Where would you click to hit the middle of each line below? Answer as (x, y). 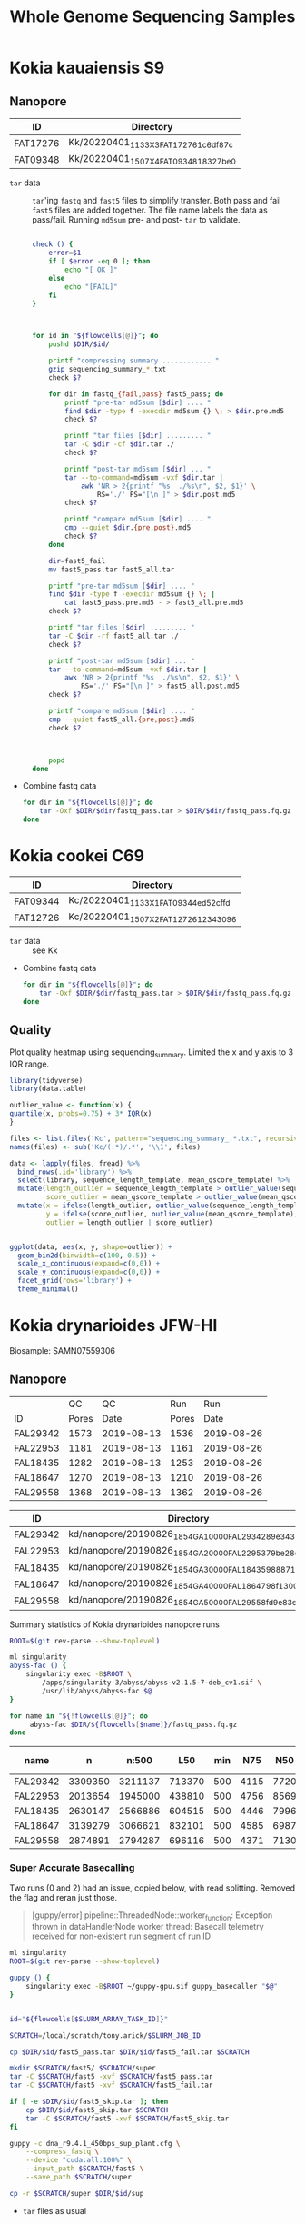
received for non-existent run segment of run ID (121, 1936)
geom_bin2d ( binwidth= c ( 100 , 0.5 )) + (87, 1256)
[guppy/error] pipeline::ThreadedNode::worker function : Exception (152, 1916)
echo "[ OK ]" (91, 270)
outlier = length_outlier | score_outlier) (129, 1222)
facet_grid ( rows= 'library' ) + (74, 1281)
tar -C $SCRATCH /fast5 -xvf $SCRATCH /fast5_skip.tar (128, 2119)
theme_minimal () (48, 1289)
